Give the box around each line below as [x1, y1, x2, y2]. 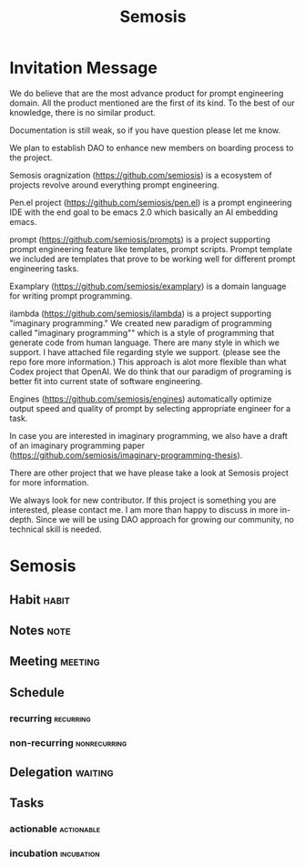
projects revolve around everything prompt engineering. [9, 179, 220, 190]
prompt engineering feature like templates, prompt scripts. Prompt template [9, 243, 293, 254]
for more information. [9, 476, 89, 488]
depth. [9, 514, 35, 525]
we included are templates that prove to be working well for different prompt [9, 253, 296, 264]
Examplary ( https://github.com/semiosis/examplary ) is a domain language [9, 280, 287, 291]
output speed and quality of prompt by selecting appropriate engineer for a [9, 402, 291, 413]
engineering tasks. [9, 262, 79, 274]
